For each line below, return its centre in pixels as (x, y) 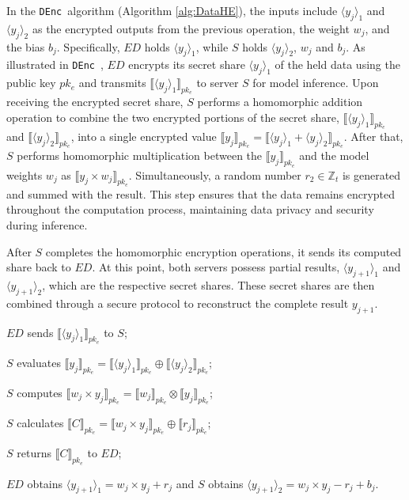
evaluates (39, 362)
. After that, (373, 136)
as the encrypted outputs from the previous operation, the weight (191, 28)
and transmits (112, 83)
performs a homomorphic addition (280, 102)
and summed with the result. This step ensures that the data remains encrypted (201, 193)
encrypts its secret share (187, 64)
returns (34, 453)
